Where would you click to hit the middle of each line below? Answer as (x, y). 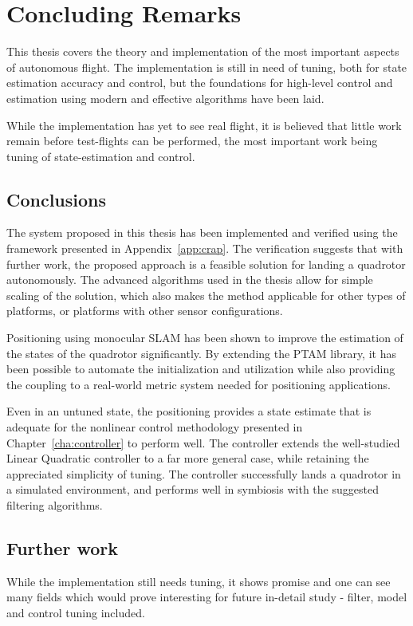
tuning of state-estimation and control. (101, 156)
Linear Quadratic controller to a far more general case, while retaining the (188, 458)
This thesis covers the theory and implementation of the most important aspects (203, 51)
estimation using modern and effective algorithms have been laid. (165, 98)
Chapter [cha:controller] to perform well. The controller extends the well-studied (203, 442)
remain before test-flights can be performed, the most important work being (192, 141)
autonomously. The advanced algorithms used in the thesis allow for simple (190, 280)
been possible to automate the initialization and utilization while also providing (201, 369)
